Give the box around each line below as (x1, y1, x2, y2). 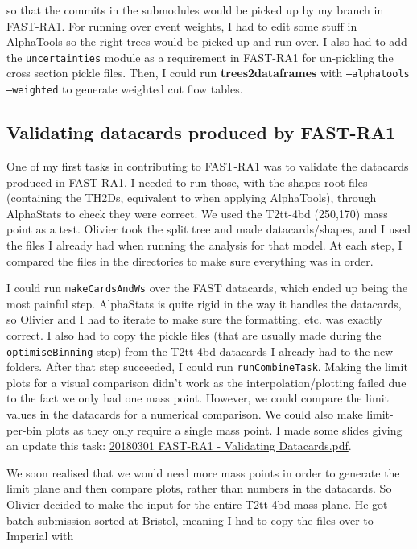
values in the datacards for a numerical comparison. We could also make (6, 406, 363, 423)
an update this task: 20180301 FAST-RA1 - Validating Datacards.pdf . (6, 437, 352, 454)
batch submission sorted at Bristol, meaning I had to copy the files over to (6, 511, 374, 528)
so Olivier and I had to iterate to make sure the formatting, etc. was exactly (6, 311, 383, 328)
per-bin (6, 421, 43, 438)
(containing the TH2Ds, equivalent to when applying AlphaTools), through (6, 189, 377, 206)
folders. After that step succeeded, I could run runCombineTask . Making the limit (6, 358, 408, 375)
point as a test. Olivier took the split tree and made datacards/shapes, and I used (6, 221, 411, 237)
